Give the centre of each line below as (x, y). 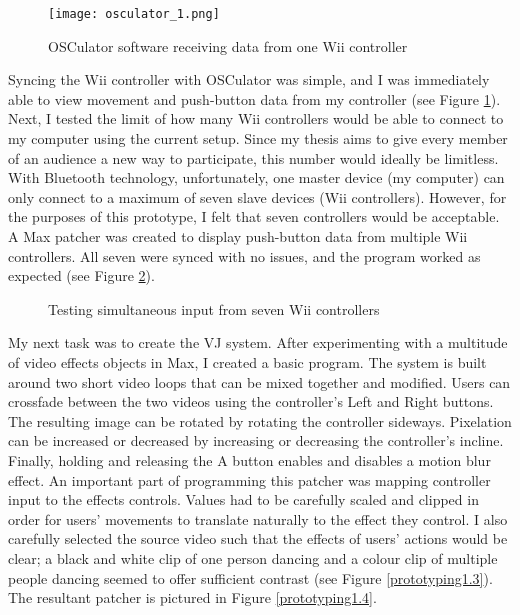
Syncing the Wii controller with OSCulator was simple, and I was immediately (249, 79)
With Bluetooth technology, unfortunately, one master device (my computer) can (256, 177)
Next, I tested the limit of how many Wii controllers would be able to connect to (256, 118)
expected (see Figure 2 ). (81, 275)
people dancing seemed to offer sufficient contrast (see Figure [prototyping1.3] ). (250, 577)
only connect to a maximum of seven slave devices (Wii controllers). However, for (257, 196)
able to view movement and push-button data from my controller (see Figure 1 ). (254, 98)
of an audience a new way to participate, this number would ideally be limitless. (253, 157)
